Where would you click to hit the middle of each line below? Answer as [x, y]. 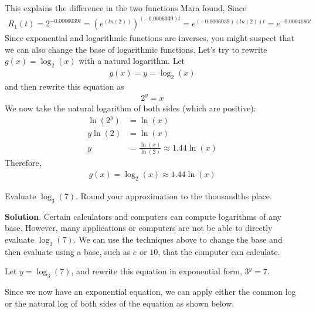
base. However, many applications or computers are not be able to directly [139, 228]
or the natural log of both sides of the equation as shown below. [120, 303]
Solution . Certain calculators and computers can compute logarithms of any [143, 216]
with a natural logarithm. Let [132, 61]
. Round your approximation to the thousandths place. [174, 195]
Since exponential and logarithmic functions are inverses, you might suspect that [150, 38]
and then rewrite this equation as [64, 86]
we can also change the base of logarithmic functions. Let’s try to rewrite [136, 49]
